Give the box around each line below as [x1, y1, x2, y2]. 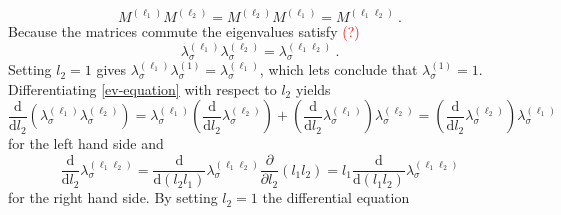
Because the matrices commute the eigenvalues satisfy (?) [8, 21, 360, 42]
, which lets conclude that [259, 59, 418, 80]
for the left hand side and [8, 133, 164, 154]
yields [295, 78, 331, 99]
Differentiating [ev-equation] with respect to [8, 78, 277, 99]
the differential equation [262, 187, 410, 208]
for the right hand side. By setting [8, 187, 218, 208]
